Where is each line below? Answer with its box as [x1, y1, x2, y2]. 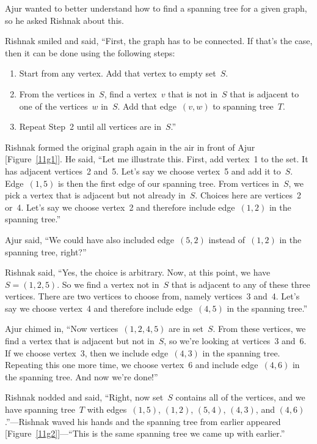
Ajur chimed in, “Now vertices [5, 322, 118, 335]
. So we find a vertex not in [57, 277, 159, 290]
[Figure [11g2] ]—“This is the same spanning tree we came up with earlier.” [5, 427, 285, 440]
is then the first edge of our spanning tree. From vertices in [57, 176, 279, 189]
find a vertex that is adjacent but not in [5, 334, 155, 347]
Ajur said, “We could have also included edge [5, 233, 175, 246]
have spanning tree [5, 403, 75, 416]
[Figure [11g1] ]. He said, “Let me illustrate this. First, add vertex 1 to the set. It [5, 152, 308, 165]
